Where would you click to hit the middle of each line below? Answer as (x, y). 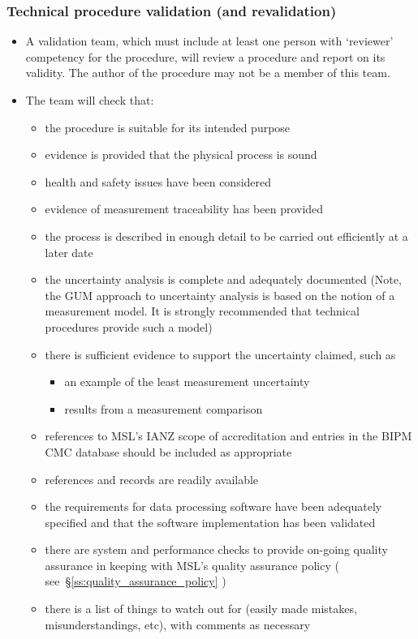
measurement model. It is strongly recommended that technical (202, 311)
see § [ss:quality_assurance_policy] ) (136, 581)
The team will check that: (90, 100)
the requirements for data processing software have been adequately (213, 506)
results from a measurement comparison (164, 408)
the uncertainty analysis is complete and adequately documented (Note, (223, 279)
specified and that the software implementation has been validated (210, 522)
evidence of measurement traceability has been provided (184, 209)
